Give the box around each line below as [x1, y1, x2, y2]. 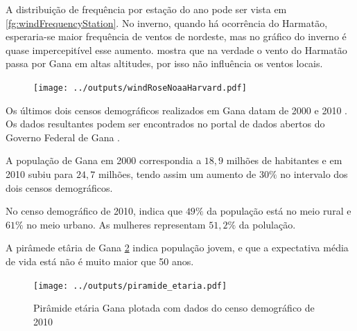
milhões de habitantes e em [226, 153, 342, 168]
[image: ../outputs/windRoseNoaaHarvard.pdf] [33, 82, 247, 93]
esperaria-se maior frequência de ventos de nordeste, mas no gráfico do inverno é [6, 29, 347, 44]
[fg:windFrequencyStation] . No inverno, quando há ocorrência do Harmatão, [6, 15, 328, 30]
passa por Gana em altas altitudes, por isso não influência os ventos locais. [6, 56, 323, 71]
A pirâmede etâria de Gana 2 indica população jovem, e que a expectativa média [6, 240, 349, 255]
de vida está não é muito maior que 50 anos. [6, 253, 194, 268]
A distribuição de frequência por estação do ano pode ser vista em [6, 2, 287, 16]
